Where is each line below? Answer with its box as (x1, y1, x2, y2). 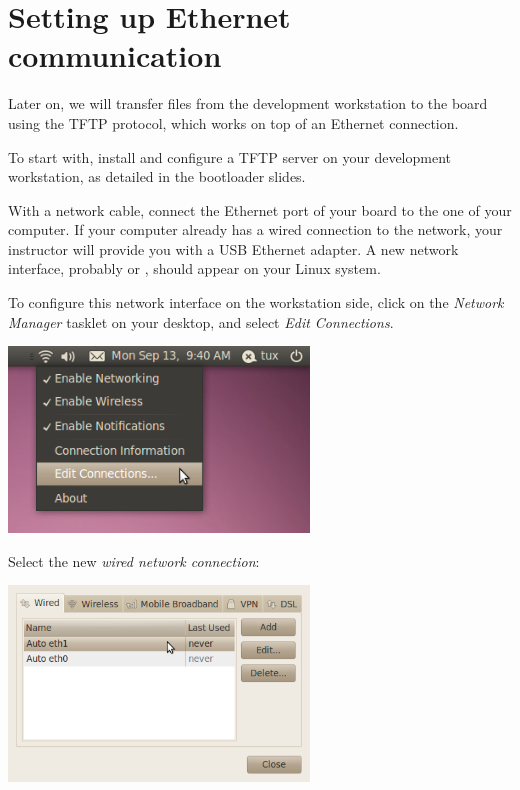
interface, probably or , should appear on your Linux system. (8, 258, 381, 279)
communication (8, 35, 222, 76)
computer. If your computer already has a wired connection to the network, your (8, 219, 503, 240)
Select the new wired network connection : (8, 550, 260, 571)
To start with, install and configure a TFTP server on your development (8, 146, 451, 167)
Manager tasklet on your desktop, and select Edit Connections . (8, 311, 394, 332)
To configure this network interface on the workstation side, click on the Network (8, 292, 504, 313)
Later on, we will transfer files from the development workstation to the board (8, 93, 488, 114)
